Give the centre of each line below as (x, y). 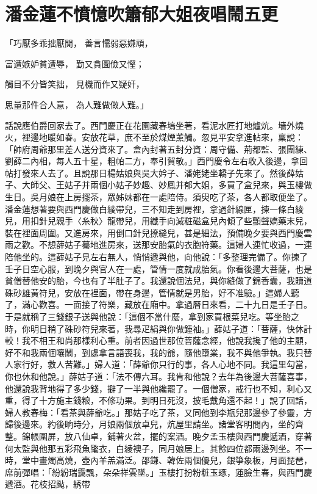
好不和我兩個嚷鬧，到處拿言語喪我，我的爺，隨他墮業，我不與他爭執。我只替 (158, 352)
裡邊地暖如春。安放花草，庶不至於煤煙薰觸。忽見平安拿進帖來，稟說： (162, 137)
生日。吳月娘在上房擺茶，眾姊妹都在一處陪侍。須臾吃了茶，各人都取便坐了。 (158, 197)
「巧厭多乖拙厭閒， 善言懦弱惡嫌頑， (79, 43)
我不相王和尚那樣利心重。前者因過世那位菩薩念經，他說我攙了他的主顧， (167, 340)
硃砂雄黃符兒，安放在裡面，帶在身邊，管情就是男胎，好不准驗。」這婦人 (148, 292)
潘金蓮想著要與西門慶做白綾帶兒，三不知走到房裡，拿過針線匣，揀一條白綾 (154, 209)
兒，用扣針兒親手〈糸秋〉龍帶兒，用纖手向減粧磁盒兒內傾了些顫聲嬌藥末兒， (158, 221)
